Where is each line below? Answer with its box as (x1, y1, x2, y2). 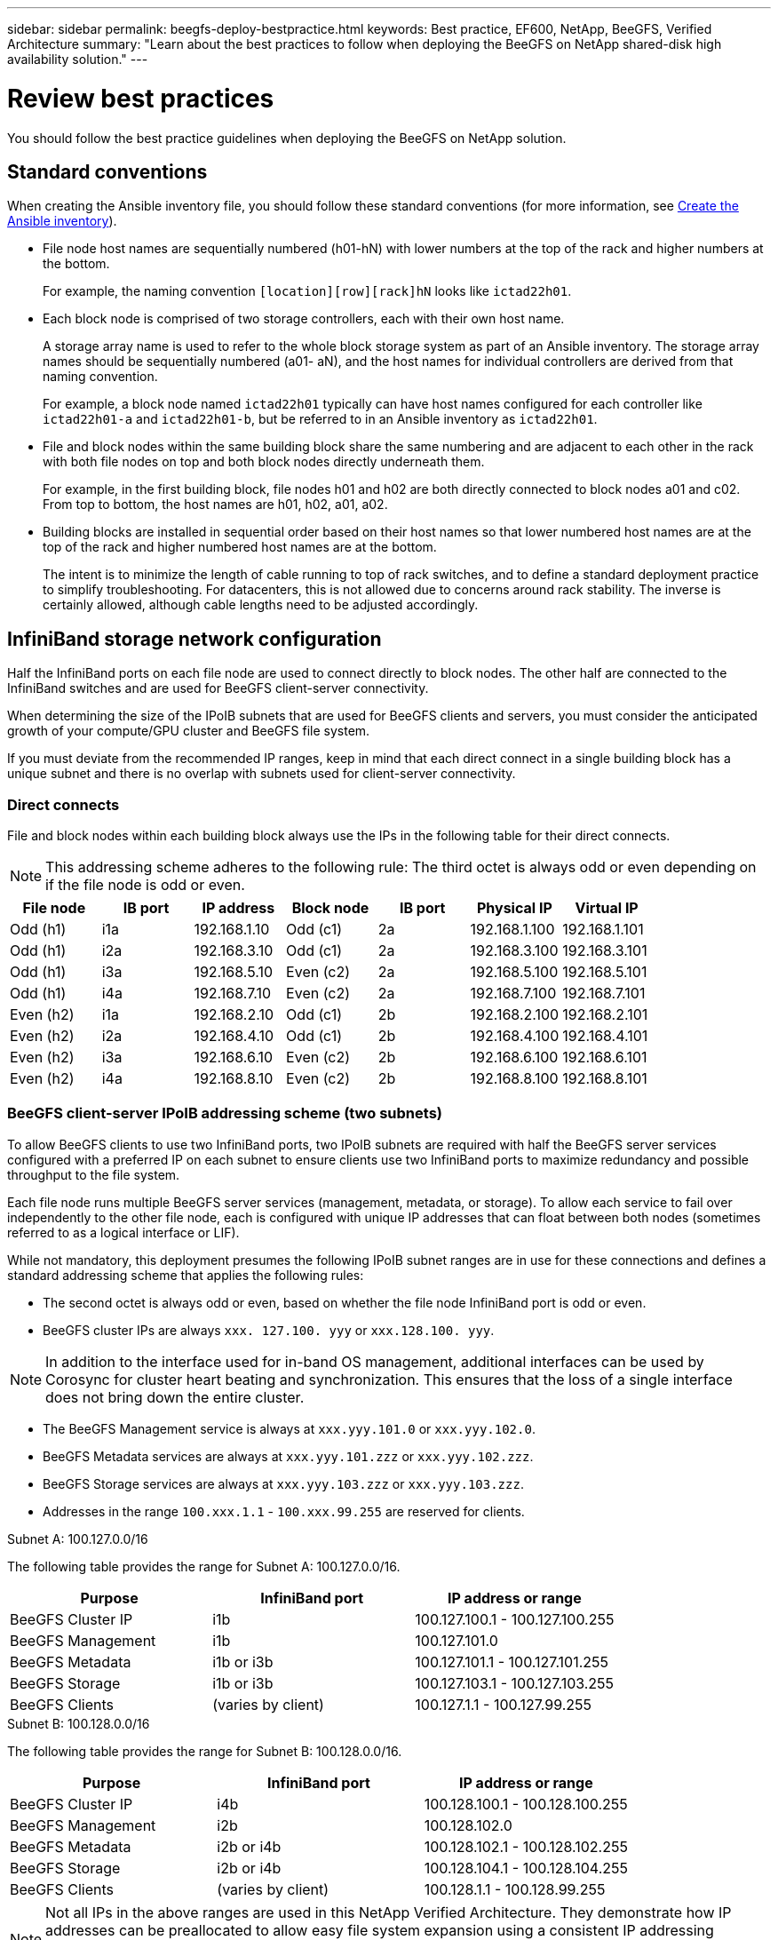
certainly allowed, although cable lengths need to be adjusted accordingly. (43, 597, 479, 613)
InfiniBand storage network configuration (7, 627, 382, 650)
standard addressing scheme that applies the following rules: (7, 1267, 364, 1283)
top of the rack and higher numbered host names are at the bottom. (43, 539, 437, 555)
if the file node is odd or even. (45, 875, 245, 894)
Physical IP (476, 898, 552, 917)
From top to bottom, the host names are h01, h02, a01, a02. (43, 497, 388, 513)
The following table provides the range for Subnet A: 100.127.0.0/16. (7, 1558, 401, 1574)
